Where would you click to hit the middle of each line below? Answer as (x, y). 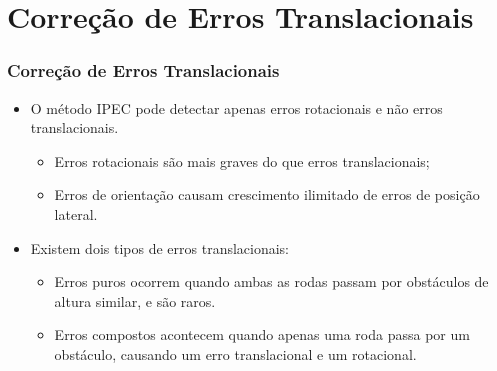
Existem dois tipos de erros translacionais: (160, 247)
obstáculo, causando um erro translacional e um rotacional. (235, 353)
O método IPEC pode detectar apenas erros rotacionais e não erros (236, 107)
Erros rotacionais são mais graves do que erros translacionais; (242, 160)
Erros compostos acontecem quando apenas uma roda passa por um (262, 334)
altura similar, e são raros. (135, 300)
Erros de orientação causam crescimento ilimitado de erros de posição (267, 194)
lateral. (76, 213)
